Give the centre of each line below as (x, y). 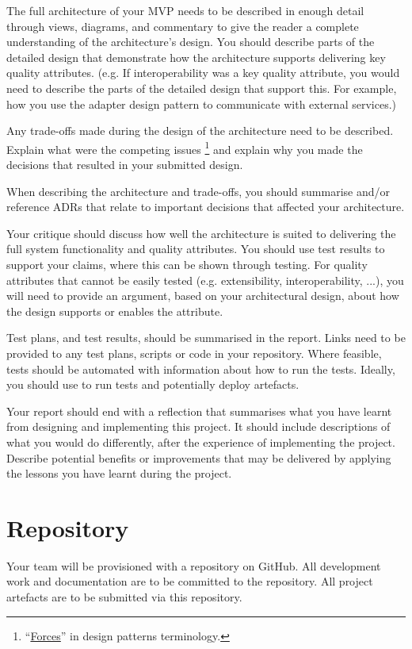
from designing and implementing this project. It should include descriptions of (198, 426)
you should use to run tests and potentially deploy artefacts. (153, 384)
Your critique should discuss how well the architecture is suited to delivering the (201, 233)
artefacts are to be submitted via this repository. (124, 597)
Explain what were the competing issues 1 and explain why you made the (185, 148)
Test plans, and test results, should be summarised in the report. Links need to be (206, 338)
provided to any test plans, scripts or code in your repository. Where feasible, (194, 353)
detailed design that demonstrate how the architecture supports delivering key (196, 57)
